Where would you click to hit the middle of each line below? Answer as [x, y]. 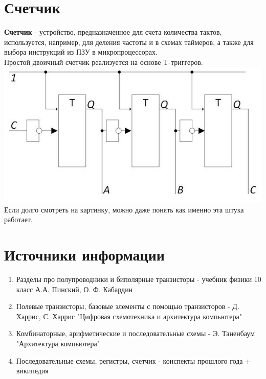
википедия [32, 371]
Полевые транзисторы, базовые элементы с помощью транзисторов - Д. [128, 306]
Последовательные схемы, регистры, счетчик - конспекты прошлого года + [134, 360]
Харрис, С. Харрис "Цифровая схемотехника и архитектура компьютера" [129, 316]
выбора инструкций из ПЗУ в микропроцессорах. [81, 52]
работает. [18, 219]
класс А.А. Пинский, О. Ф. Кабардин [74, 289]
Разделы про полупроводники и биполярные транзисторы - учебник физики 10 [139, 279]
